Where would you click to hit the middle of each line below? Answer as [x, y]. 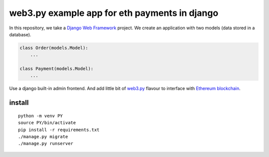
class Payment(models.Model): [57, 69]
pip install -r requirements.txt [59, 130]
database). [20, 34]
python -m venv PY [41, 116]
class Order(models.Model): [54, 48]
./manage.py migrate [43, 137]
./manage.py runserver [46, 144]
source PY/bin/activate [47, 123]
